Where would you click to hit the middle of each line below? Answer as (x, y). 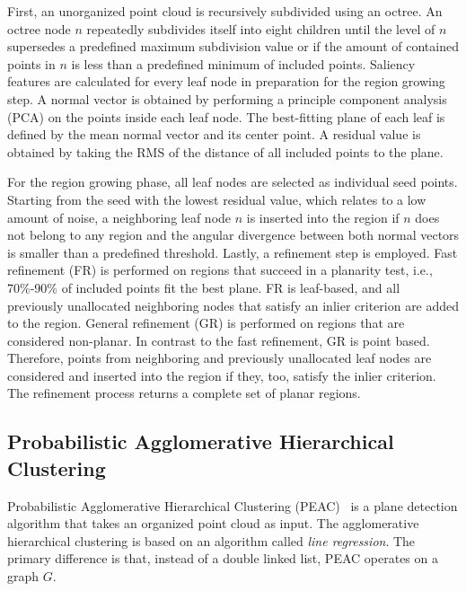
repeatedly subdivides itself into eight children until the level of (261, 28)
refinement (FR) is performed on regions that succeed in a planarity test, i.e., (220, 270)
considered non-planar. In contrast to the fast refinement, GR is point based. (219, 340)
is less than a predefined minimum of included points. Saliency (243, 63)
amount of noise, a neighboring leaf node (119, 217)
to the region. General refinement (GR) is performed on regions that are (206, 323)
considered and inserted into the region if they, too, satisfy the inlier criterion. (222, 375)
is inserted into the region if (323, 217)
